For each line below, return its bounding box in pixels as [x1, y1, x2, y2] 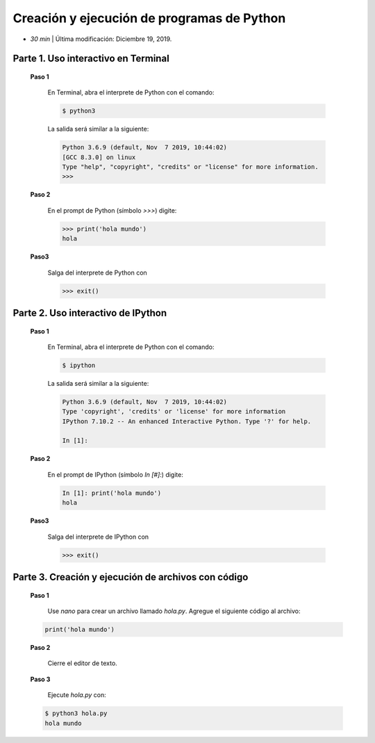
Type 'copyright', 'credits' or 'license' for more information [62, 407, 286, 416]
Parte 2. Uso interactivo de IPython [12, 307, 167, 319]
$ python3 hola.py [44, 710, 108, 717]
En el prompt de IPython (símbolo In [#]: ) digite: [47, 470, 183, 479]
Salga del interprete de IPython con [47, 532, 149, 541]
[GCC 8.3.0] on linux [62, 153, 136, 161]
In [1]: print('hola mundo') [62, 489, 162, 497]
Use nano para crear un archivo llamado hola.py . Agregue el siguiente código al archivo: [47, 607, 301, 615]
